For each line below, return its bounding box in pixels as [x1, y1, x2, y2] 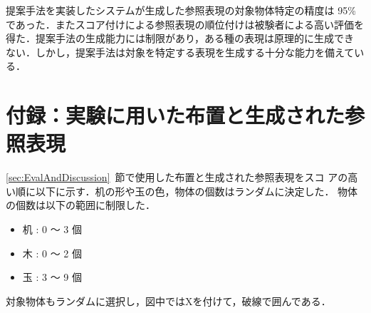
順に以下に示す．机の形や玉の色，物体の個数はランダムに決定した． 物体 [15, 183, 358, 198]
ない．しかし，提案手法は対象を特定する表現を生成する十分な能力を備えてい [6, 44, 365, 59]
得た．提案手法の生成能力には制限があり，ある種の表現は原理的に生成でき [6, 31, 355, 46]
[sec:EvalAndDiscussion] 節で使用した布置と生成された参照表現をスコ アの [6, 170, 348, 185]
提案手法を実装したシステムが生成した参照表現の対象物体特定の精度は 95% [6, 3, 356, 17]
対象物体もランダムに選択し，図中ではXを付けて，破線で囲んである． [6, 293, 331, 308]
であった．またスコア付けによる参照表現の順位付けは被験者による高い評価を [6, 16, 365, 31]
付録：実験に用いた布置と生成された [6, 101, 345, 130]
